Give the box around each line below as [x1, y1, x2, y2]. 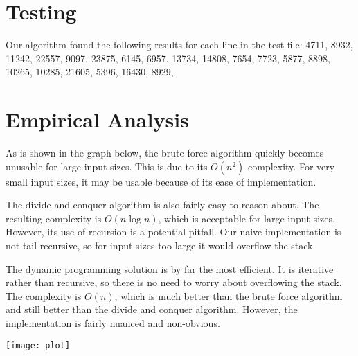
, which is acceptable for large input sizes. [158, 211, 335, 225]
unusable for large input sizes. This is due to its [6, 159, 208, 173]
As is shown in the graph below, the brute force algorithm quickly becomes [6, 145, 324, 160]
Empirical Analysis [6, 105, 189, 134]
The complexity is [6, 288, 82, 303]
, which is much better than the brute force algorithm [114, 288, 343, 303]
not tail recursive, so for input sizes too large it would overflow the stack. [6, 238, 316, 252]
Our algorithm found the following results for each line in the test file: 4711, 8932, [6, 37, 353, 52]
